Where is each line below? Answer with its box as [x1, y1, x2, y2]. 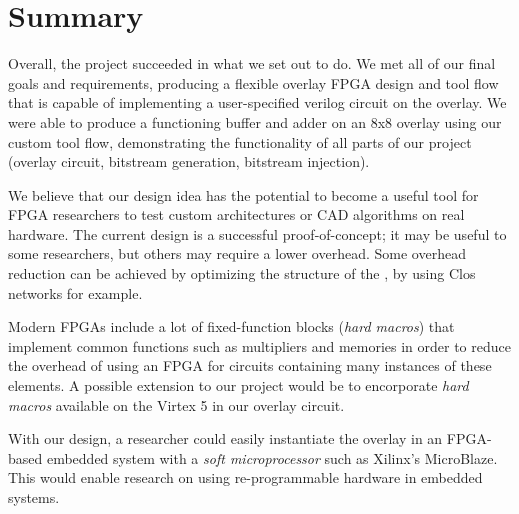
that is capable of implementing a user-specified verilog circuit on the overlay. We [8, 92, 507, 113]
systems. [8, 487, 60, 507]
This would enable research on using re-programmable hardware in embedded [8, 467, 483, 488]
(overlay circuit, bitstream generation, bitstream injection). [8, 151, 370, 172]
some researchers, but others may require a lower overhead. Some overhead [8, 243, 466, 264]
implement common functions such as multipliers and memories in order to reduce [8, 335, 511, 356]
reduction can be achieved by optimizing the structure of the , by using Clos [8, 263, 476, 284]
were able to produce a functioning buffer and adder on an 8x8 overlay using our [8, 111, 502, 132]
